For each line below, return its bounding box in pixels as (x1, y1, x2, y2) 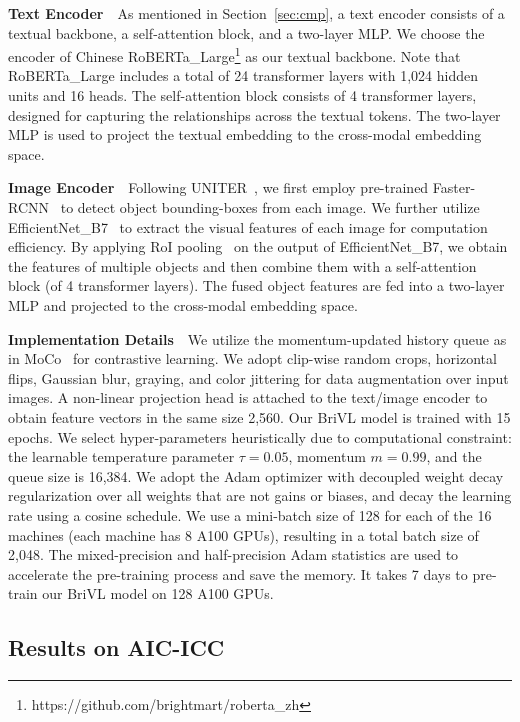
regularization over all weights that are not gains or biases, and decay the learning (8, 485, 512, 506)
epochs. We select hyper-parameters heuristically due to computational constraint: (8, 426, 512, 447)
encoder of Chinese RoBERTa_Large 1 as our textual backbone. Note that (8, 43, 461, 66)
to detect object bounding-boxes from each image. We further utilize (60, 197, 480, 217)
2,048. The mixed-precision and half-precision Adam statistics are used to (8, 544, 459, 565)
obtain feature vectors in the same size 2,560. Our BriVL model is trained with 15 (8, 406, 511, 427)
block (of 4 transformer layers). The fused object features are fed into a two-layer (8, 275, 505, 296)
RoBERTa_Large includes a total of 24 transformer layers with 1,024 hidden (8, 65, 479, 86)
